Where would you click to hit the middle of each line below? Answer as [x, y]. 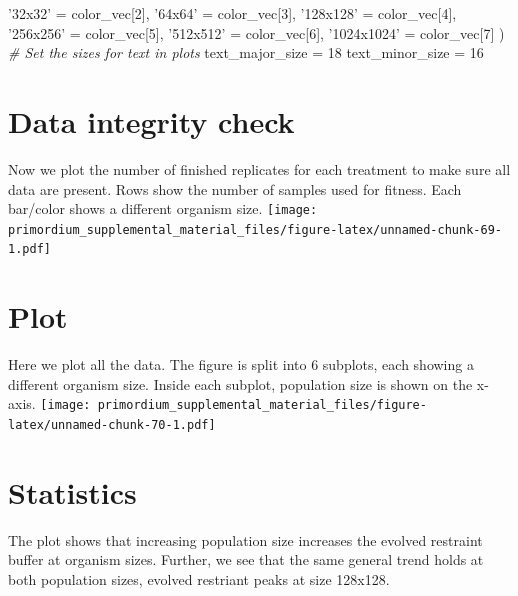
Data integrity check [151, 120]
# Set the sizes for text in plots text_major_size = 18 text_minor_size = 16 [246, 52]
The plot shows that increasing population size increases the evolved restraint [245, 539]
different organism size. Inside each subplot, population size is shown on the [240, 383]
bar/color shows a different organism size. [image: [163, 208]
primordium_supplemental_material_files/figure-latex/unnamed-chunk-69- [255, 229]
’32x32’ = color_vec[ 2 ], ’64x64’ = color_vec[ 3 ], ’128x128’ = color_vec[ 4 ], [232, 13]
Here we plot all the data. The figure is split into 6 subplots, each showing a [241, 364]
